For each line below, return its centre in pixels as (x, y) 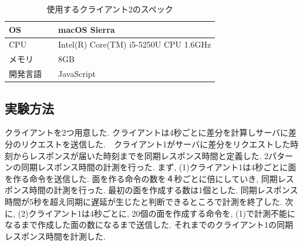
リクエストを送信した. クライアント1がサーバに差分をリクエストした (156, 144)
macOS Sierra (87, 29)
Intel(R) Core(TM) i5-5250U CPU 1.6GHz (135, 44)
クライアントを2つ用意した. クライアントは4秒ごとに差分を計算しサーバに (147, 132)
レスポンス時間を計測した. (55, 236)
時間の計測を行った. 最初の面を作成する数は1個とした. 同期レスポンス (164, 190)
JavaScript (77, 74)
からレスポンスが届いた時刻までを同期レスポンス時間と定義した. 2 (140, 155)
